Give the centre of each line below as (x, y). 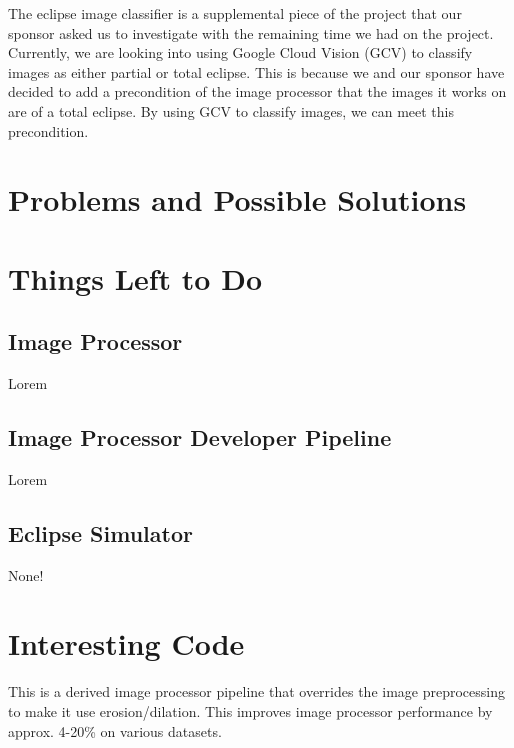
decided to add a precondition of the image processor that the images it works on (257, 91)
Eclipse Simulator (100, 532)
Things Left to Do (135, 277)
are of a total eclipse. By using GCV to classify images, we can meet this (231, 110)
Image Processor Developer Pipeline (200, 437)
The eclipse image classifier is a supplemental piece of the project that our (235, 13)
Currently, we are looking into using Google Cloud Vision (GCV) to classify (240, 52)
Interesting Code (126, 643)
